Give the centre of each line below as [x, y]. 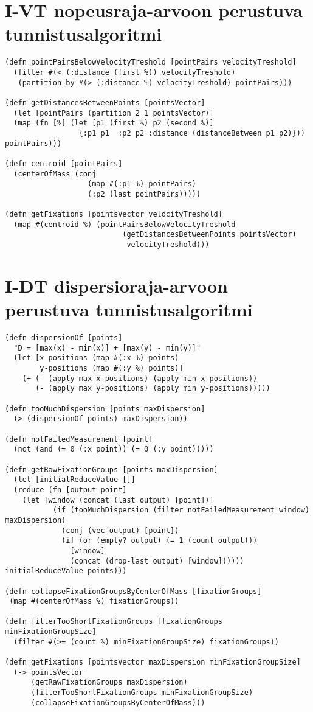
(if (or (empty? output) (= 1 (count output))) [160, 541]
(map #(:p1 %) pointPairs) [142, 184]
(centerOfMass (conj [55, 174]
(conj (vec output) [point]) [120, 530]
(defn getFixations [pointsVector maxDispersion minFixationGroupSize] [153, 662]
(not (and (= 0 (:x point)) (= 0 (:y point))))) [114, 449]
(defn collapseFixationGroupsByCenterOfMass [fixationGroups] [133, 591]
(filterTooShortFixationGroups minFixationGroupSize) [142, 693]
